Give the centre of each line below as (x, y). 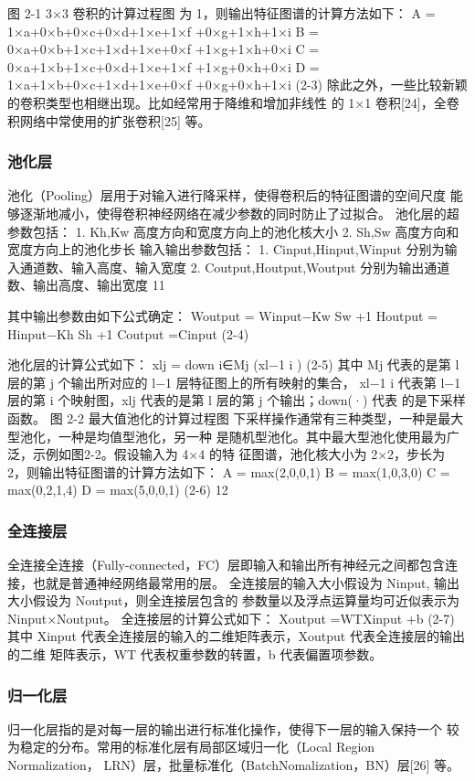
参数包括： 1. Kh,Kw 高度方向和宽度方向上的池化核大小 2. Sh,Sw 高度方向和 (233, 231)
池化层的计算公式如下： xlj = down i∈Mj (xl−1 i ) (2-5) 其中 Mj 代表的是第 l (233, 364)
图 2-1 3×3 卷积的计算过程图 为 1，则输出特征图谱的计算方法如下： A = (222, 13)
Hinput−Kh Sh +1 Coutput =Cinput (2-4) (128, 333)
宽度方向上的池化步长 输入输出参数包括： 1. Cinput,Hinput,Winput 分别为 (226, 249)
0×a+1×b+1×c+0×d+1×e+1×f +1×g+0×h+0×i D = (164, 66)
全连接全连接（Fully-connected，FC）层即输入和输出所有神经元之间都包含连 (233, 565)
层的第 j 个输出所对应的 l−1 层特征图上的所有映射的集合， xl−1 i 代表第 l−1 (234, 382)
